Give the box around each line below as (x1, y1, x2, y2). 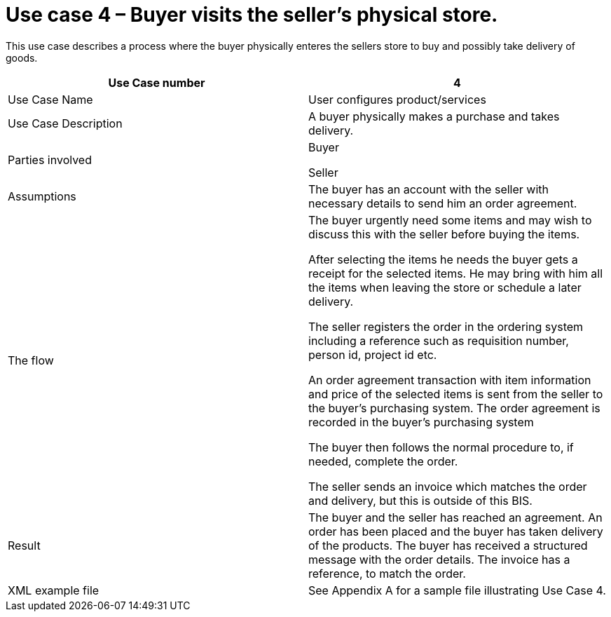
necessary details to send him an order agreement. (308, 196, 577, 210)
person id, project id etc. (308, 347, 437, 362)
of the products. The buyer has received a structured (308, 538, 588, 552)
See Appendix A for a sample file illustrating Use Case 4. (308, 583, 606, 597)
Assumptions (8, 189, 76, 203)
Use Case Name (8, 92, 93, 107)
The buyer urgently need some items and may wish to (308, 212, 592, 227)
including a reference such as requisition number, (308, 333, 569, 348)
